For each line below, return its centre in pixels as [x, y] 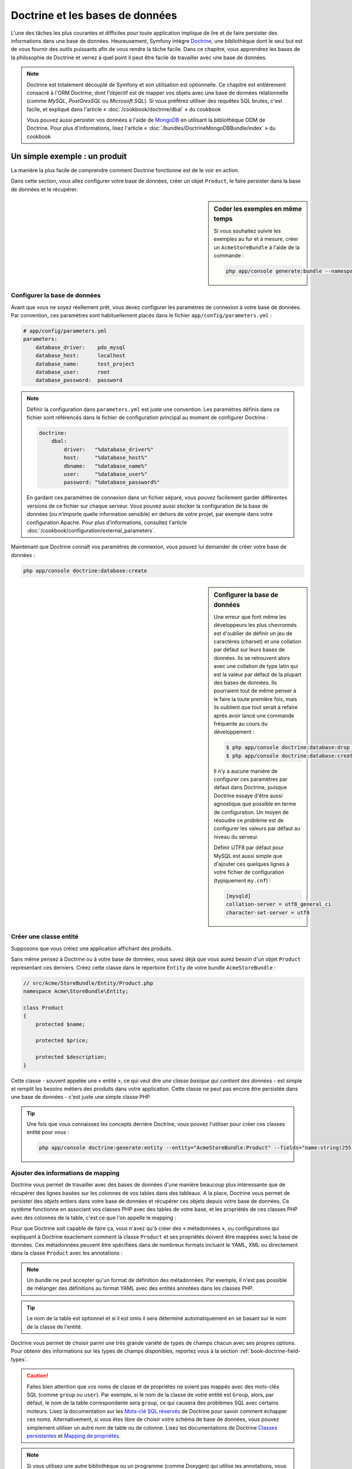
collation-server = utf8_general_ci [279, 904]
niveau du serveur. [236, 837]
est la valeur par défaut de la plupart [258, 674]
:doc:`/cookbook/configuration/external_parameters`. [91, 530]
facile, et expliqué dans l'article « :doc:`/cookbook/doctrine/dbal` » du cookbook [124, 109]
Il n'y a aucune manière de [246, 771]
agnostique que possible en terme [255, 804]
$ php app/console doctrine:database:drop [288, 747]
